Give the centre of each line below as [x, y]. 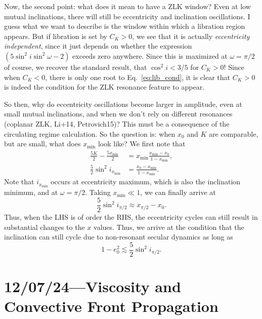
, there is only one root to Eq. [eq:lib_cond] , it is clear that [138, 77]
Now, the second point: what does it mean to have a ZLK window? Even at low [127, 6]
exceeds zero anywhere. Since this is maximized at [150, 55]
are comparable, [234, 133]
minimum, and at [31, 192]
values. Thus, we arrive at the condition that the [169, 227]
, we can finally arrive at [178, 192]
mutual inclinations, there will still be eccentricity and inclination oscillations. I [127, 16]
